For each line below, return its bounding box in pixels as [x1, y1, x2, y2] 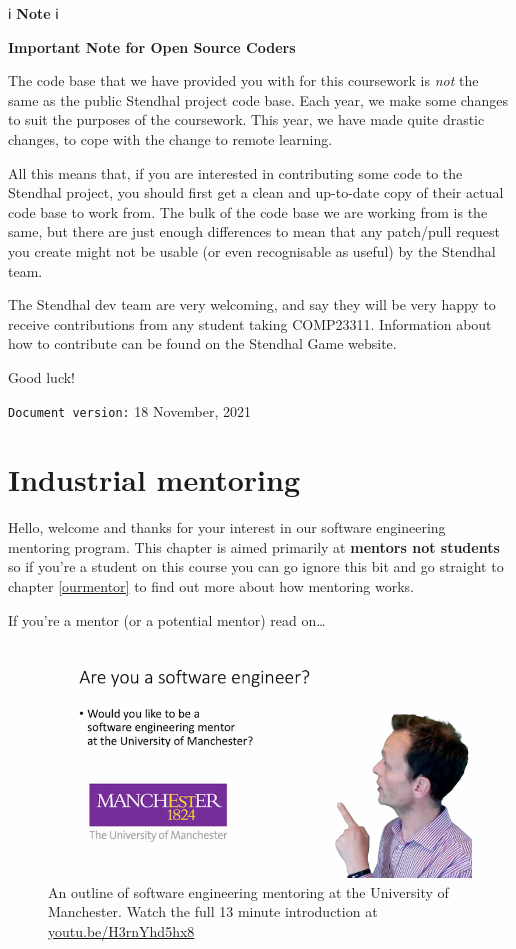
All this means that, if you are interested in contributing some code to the [8, 162, 463, 183]
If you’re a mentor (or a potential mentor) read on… [8, 609, 326, 630]
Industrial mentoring [8, 459, 301, 500]
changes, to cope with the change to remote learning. [8, 128, 333, 149]
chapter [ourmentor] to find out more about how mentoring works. [8, 576, 414, 597]
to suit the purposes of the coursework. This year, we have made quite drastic [8, 109, 485, 130]
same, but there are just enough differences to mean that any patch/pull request [8, 221, 501, 242]
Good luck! [8, 366, 76, 387]
